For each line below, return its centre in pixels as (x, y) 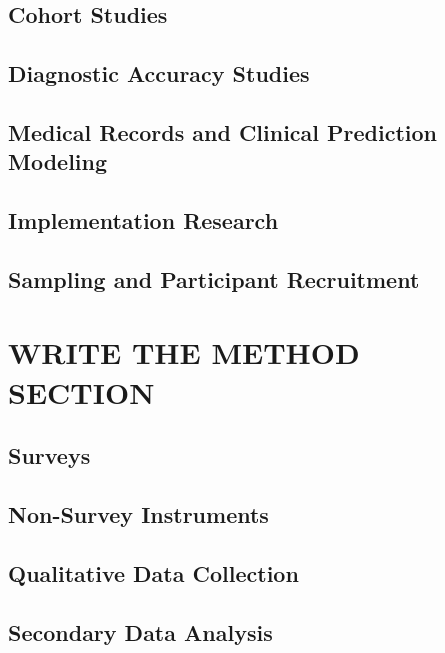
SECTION (81, 391)
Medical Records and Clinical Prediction (223, 131)
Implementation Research (143, 220)
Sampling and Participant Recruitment (214, 278)
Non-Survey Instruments (138, 514)
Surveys (49, 455)
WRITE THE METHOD (184, 352)
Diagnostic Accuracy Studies (159, 73)
